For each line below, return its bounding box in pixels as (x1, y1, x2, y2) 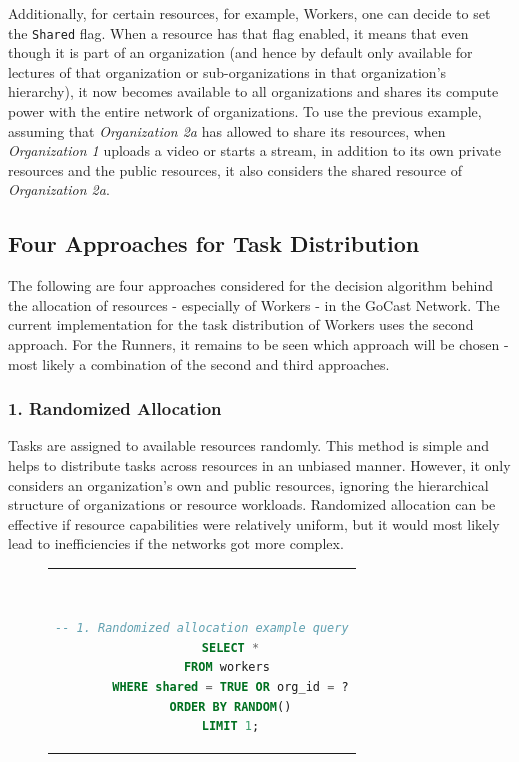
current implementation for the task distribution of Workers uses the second (8, 314, 474, 335)
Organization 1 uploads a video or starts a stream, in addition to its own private (8, 140, 501, 161)
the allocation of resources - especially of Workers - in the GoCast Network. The (8, 294, 500, 315)
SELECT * (201, 640, 260, 655)
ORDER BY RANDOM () (169, 699, 292, 714)
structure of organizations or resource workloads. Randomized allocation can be (8, 494, 496, 515)
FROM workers (183, 660, 270, 675)
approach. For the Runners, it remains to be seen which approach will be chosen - (8, 333, 509, 354)
